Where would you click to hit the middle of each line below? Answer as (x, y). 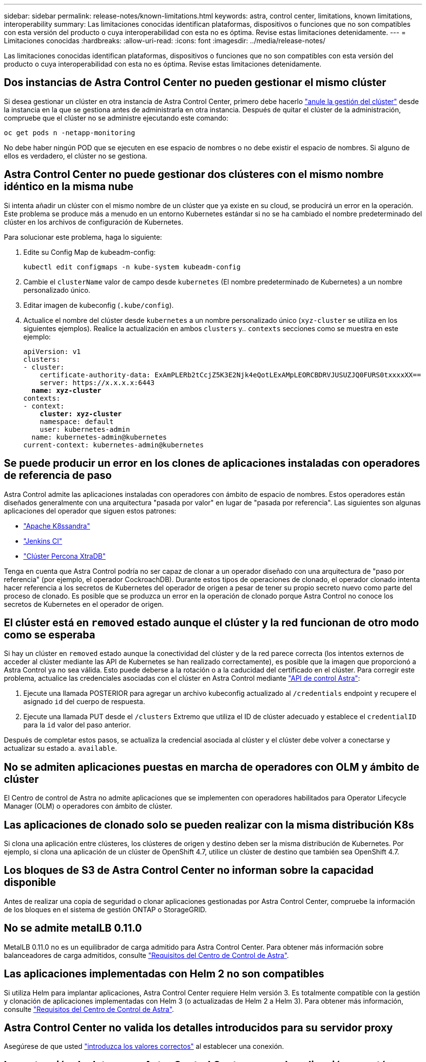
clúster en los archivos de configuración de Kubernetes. (94, 222)
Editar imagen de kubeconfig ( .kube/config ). (99, 305)
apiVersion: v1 (52, 351)
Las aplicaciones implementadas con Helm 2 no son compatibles (164, 974)
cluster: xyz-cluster (81, 414)
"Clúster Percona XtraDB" (65, 556)
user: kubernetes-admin (85, 429)
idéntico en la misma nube (69, 187)
